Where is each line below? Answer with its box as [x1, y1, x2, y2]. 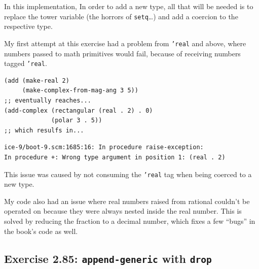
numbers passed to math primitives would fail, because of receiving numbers [4, 48, 241, 58]
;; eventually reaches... [4, 96, 91, 104]
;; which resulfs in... [4, 126, 84, 134]
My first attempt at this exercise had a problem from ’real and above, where [4, 38, 246, 48]
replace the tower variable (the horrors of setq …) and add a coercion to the [4, 11, 238, 21]
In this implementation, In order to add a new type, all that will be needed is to [4, 1, 253, 11]
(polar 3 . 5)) [51, 117, 102, 124]
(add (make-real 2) [4, 77, 69, 84]
